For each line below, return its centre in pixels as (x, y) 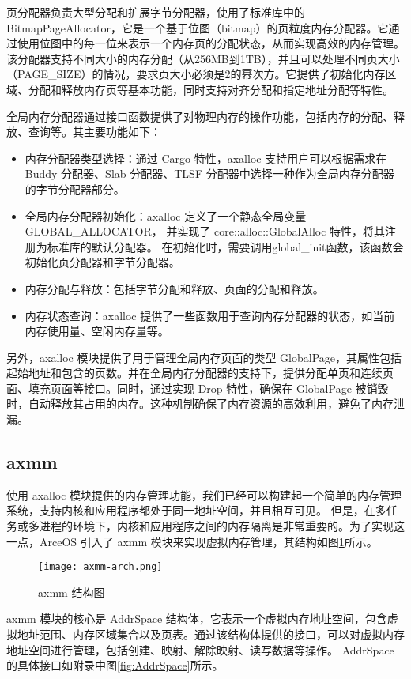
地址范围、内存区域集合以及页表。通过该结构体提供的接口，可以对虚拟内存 (211, 634)
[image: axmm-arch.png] (100, 567)
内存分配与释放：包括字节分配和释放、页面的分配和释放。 (174, 288)
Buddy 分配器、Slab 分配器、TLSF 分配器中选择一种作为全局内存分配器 (209, 174)
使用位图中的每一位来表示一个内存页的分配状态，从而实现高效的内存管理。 (211, 43)
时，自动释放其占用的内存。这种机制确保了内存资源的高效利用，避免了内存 (200, 404)
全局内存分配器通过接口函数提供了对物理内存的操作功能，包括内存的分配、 (200, 116)
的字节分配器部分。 (75, 189)
